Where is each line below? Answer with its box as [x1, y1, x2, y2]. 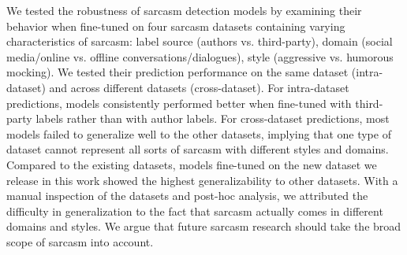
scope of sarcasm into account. [6, 233, 154, 249]
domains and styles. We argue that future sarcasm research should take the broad [6, 218, 401, 235]
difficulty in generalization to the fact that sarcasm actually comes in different [6, 202, 383, 219]
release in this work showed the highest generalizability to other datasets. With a [6, 172, 398, 188]
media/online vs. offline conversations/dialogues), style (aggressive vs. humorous [6, 48, 394, 65]
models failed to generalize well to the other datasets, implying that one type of [6, 125, 391, 142]
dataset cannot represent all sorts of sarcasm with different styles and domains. [6, 141, 389, 157]
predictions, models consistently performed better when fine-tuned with [6, 94, 352, 111]
